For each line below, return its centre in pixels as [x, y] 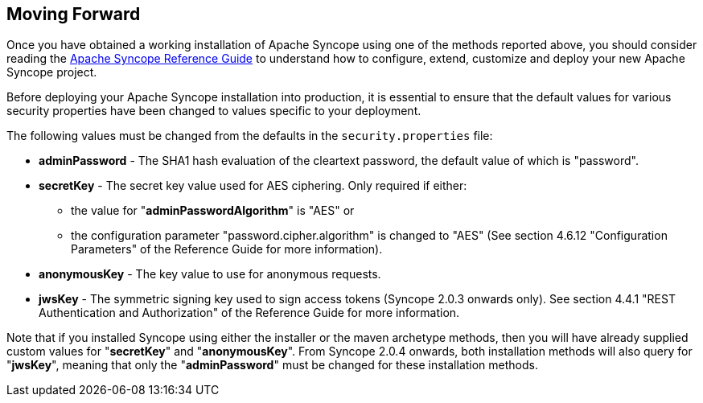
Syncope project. [52, 72]
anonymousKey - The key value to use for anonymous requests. [210, 274]
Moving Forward [74, 14]
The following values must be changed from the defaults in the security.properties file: [250, 136]
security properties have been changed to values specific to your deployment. [214, 111]
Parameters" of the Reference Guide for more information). [227, 249]
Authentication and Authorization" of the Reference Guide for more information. [249, 313]
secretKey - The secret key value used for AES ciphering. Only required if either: [253, 186]
